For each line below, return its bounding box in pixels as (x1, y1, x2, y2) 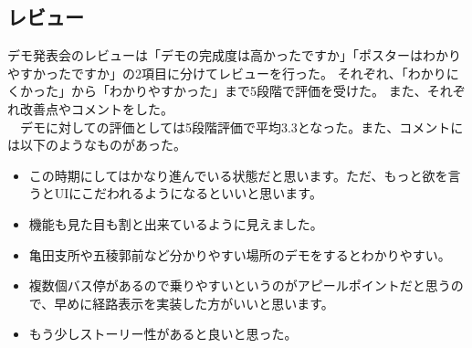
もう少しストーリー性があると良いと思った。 (28, 324, 298, 343)
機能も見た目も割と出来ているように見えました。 (28, 214, 323, 233)
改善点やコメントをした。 (19, 99, 173, 118)
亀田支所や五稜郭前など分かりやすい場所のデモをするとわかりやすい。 (28, 245, 451, 264)
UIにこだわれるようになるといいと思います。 (54, 184, 322, 203)
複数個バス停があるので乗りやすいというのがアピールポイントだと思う (28, 276, 451, 295)
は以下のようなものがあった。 (7, 135, 186, 154)
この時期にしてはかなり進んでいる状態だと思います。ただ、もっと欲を (28, 165, 448, 185)
